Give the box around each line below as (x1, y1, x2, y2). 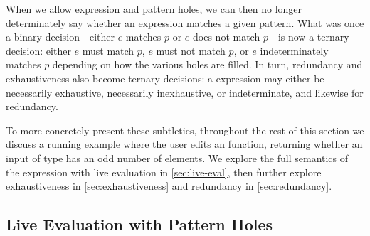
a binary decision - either (6, 29, 115, 44)
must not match (156, 43, 226, 58)
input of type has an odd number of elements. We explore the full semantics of (6, 150, 349, 165)
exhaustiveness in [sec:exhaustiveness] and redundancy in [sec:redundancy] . (6, 178, 332, 193)
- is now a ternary (271, 29, 349, 44)
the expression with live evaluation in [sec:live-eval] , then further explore (6, 164, 322, 179)
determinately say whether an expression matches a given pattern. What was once (6, 15, 364, 30)
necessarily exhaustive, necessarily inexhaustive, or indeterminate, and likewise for (6, 85, 364, 100)
